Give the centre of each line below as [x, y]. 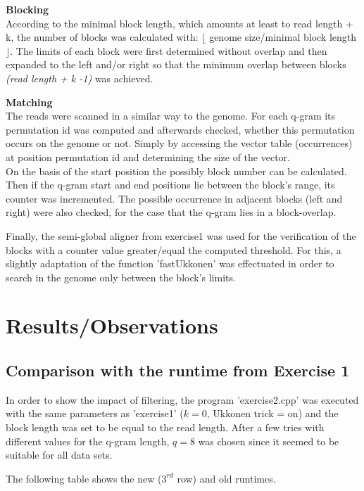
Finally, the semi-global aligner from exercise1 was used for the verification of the [181, 235]
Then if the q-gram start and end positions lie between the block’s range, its [170, 185]
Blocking [27, 9]
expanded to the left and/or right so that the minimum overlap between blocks [176, 64]
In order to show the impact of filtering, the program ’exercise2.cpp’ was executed [182, 399]
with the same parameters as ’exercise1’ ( [95, 413]
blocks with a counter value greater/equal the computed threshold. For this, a [174, 249]
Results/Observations [112, 325]
